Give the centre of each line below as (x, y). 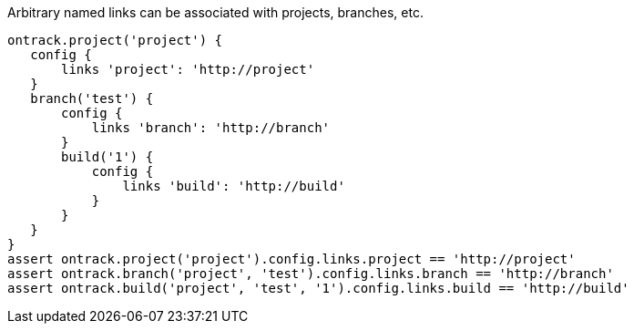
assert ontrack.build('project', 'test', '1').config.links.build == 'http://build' (318, 288)
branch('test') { (92, 98)
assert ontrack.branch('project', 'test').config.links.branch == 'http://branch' (311, 274)
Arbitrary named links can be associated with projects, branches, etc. (215, 12)
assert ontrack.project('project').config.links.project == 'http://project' (291, 259)
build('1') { (107, 157)
